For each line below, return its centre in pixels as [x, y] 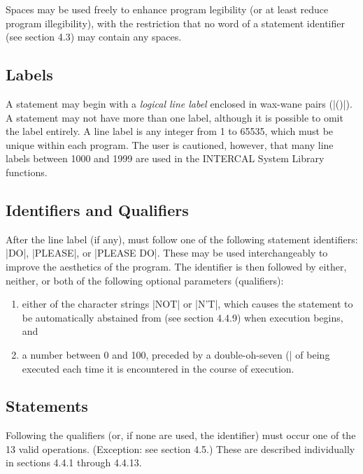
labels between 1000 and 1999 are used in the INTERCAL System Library [165, 158]
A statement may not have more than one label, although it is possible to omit [175, 117]
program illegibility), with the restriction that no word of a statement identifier [175, 23]
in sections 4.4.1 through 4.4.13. [74, 462]
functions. [27, 172]
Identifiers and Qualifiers [97, 209]
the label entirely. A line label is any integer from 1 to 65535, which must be [170, 131]
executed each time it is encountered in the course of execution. [158, 368]
